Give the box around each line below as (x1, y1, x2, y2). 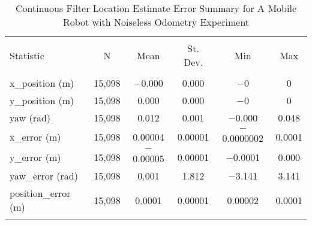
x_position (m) (10, 76, 74, 90)
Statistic (10, 48, 44, 62)
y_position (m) (10, 93, 74, 107)
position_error (10, 186, 71, 200)
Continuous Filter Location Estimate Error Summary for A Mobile (15, 1, 297, 15)
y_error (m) (10, 150, 61, 164)
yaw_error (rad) (10, 169, 78, 183)
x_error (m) (10, 129, 61, 144)
